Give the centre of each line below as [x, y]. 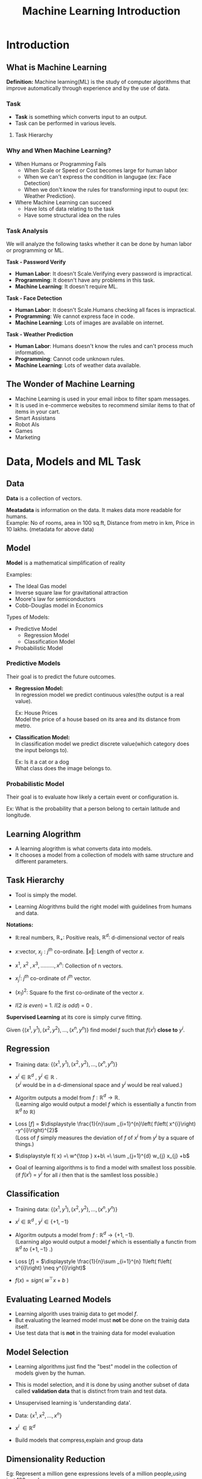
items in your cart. [37, 411]
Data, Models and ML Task [74, 461]
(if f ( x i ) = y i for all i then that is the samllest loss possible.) [87, 1174]
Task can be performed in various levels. [65, 123]
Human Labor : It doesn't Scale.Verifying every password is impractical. [104, 273]
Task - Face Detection [34, 298]
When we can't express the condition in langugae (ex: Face [98, 177]
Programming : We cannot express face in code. [75, 316]
